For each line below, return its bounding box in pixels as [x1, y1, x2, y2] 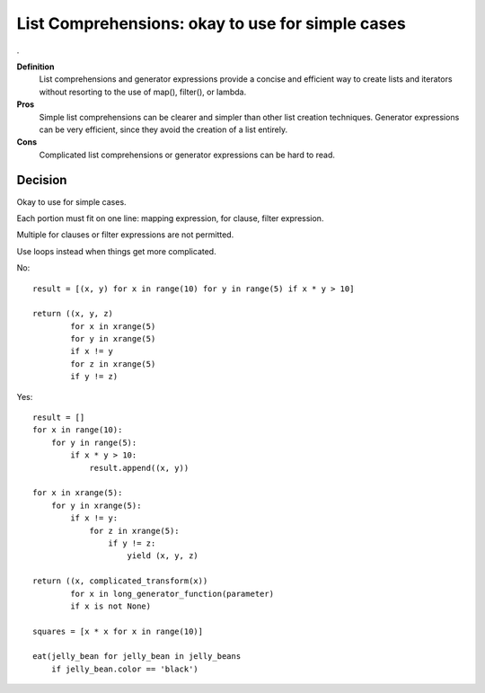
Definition [16, 61, 55, 72]
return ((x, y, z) [32, 308, 114, 319]
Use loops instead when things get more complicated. [16, 245, 216, 256]
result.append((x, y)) [89, 463, 190, 473]
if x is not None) [70, 600, 152, 611]
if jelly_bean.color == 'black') [50, 663, 199, 674]
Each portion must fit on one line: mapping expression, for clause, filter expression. [16, 212, 324, 224]
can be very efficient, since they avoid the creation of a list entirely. [39, 124, 287, 135]
